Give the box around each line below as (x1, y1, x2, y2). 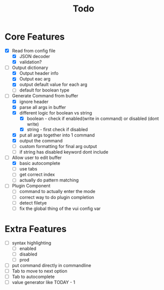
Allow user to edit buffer (11, 154, 62, 160)
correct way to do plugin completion (19, 194, 94, 200)
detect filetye (19, 199, 47, 205)
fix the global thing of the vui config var (19, 205, 101, 211)
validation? (19, 59, 42, 65)
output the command (19, 137, 63, 143)
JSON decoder (19, 53, 50, 59)
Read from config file (11, 47, 55, 53)
